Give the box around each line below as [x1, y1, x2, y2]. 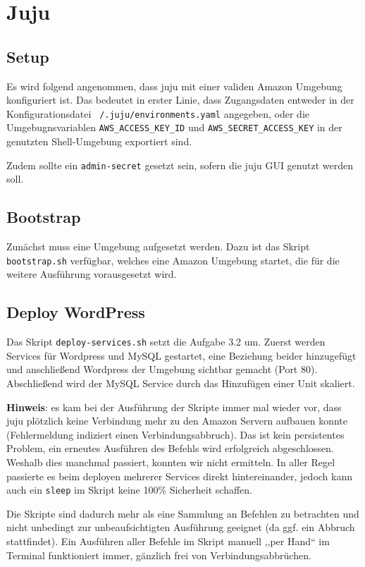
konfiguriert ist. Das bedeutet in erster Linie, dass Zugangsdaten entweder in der [6, 92, 354, 107]
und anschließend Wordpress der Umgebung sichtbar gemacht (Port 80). [6, 362, 318, 377]
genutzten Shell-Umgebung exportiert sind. [6, 134, 192, 149]
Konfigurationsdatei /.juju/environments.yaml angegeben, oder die [6, 106, 310, 121]
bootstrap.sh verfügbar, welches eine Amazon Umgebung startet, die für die [6, 252, 340, 267]
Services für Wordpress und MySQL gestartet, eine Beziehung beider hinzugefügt [6, 348, 357, 362]
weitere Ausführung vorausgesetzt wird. [6, 267, 177, 281]
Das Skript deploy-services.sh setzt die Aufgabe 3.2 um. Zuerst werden [6, 334, 326, 349]
